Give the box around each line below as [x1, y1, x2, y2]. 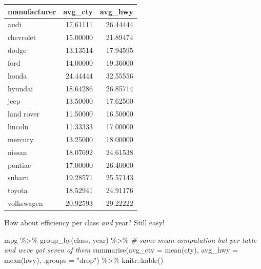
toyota [8, 185, 28, 196]
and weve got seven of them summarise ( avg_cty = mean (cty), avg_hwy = [4, 244, 238, 255]
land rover [8, 108, 39, 119]
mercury [8, 133, 34, 144]
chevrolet [8, 32, 36, 43]
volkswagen [8, 198, 43, 208]
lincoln [8, 121, 29, 132]
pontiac [8, 159, 31, 170]
